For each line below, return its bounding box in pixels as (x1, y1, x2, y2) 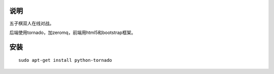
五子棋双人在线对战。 (9, 20, 54, 26)
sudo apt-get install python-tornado (18, 57, 113, 63)
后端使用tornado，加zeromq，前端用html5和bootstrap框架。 (9, 29, 136, 35)
